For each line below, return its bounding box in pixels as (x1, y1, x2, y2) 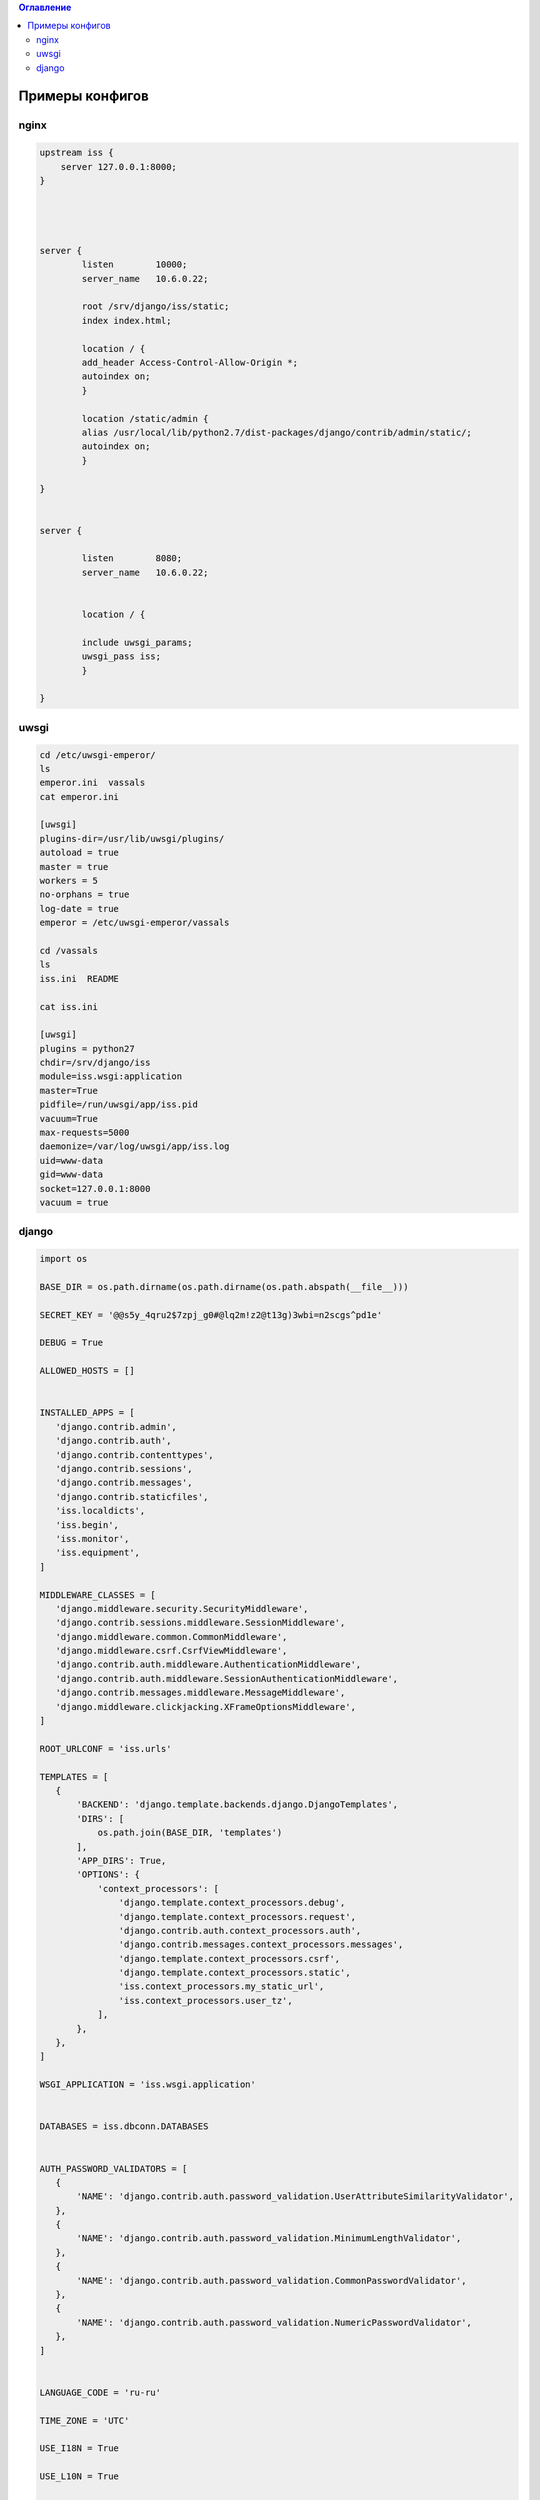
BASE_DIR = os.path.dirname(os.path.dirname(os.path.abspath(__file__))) (39, 1281, 409, 1292)
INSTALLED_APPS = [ (39, 1407, 135, 1419)
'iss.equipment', (55, 1547, 140, 1559)
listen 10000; (81, 259, 188, 270)
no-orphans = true (39, 889, 130, 900)
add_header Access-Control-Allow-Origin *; (81, 356, 299, 368)
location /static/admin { (81, 413, 209, 424)
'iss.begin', (55, 1519, 120, 1530)
